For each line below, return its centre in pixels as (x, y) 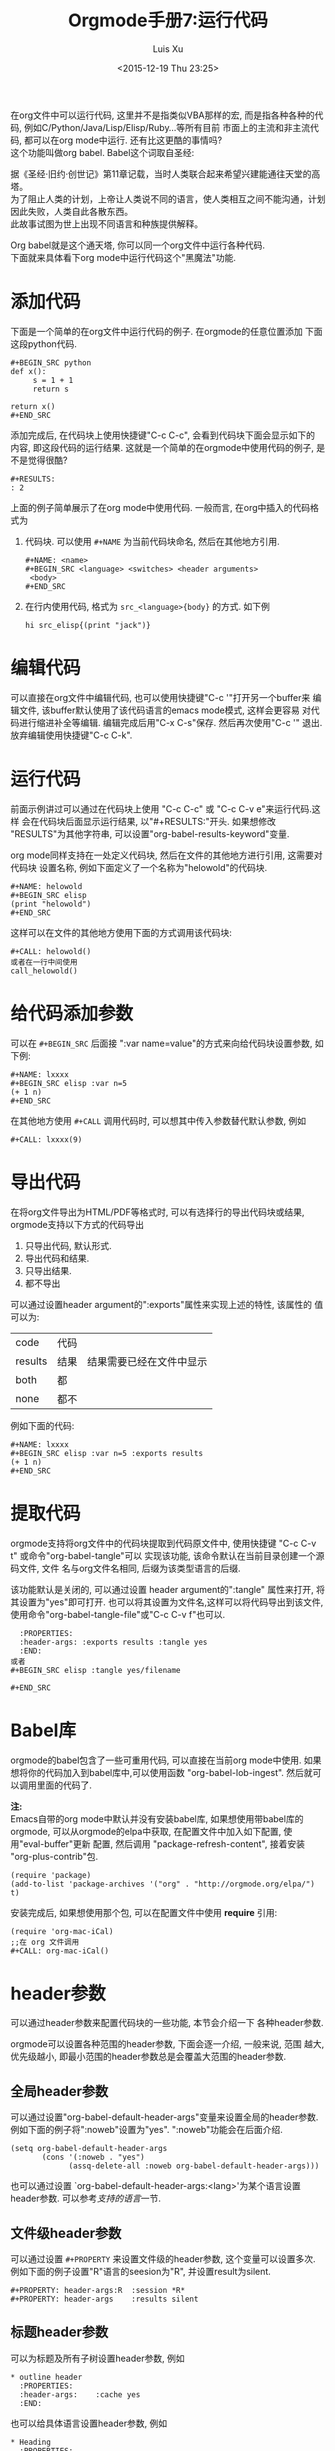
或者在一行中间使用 (44, 962)
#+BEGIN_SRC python (51, 362)
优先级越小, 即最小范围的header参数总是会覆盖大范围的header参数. (148, 2057)
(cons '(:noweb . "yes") (93, 2157)
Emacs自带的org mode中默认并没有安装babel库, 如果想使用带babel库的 (157, 1818)
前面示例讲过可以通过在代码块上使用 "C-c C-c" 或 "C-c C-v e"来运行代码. (161, 808)
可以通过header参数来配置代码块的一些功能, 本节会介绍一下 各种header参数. (167, 2023)
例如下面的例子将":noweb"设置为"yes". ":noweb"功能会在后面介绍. (146, 2130)
